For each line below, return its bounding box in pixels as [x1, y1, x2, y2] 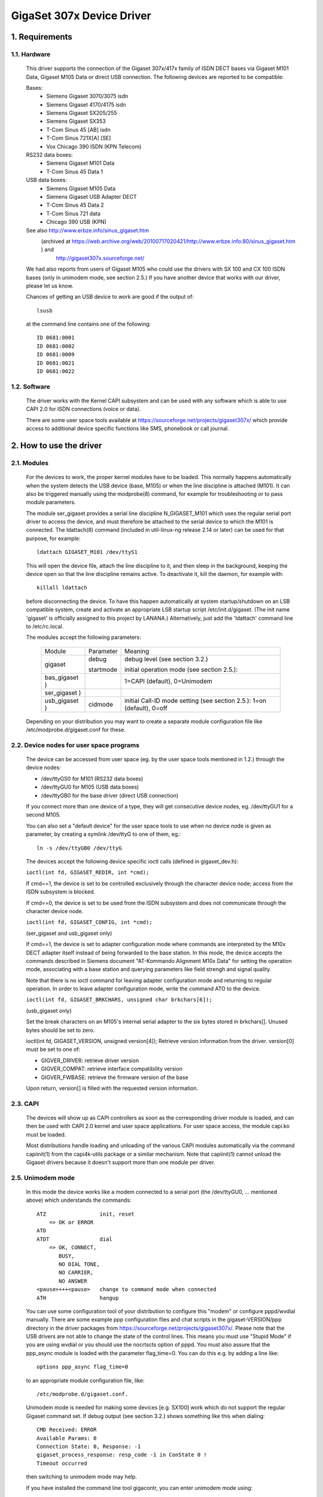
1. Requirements [11, 32, 73, 42]
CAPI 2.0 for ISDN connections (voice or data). [26, 405, 141, 413]
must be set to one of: [26, 1046, 81, 1053]
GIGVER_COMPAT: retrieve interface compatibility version [41, 1065, 182, 1072]
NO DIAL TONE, [59, 1260, 100, 1268]
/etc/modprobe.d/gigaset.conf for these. [26, 726, 126, 734]
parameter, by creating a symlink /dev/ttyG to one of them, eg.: [26, 831, 181, 838]
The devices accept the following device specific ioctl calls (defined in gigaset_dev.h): [26, 858, 239, 865]
